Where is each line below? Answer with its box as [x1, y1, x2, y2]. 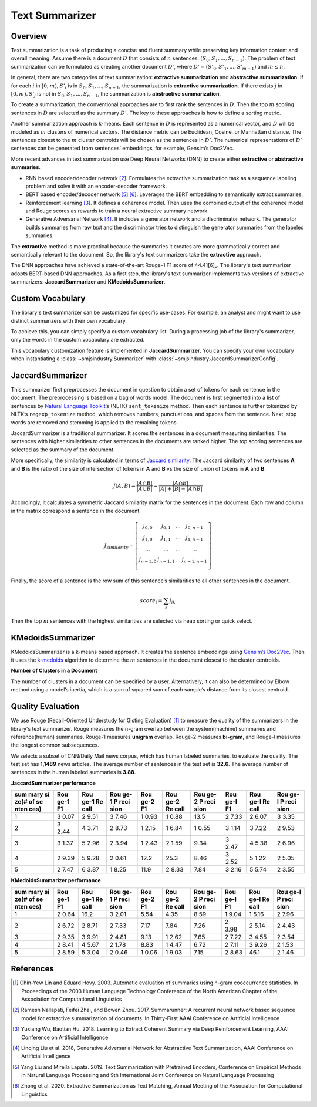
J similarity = [104, 542, 134, 550]
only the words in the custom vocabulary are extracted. [11, 336, 145, 343]
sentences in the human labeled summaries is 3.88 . [11, 769, 136, 776]
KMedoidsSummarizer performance [11, 877, 101, 884]
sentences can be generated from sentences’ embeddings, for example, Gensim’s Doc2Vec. [11, 144, 234, 152]
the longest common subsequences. [11, 741, 99, 748]
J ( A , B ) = [113, 482, 136, 489]
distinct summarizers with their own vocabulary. [11, 317, 127, 324]
